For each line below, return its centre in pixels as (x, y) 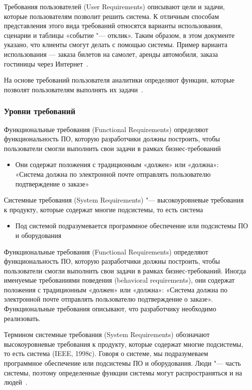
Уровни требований (40, 111)
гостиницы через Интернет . (46, 63)
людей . (16, 382)
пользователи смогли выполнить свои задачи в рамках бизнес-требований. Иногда (125, 270)
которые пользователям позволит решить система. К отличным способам (111, 16)
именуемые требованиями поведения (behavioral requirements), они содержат (119, 280)
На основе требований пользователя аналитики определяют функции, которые (119, 80)
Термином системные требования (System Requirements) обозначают (107, 334)
